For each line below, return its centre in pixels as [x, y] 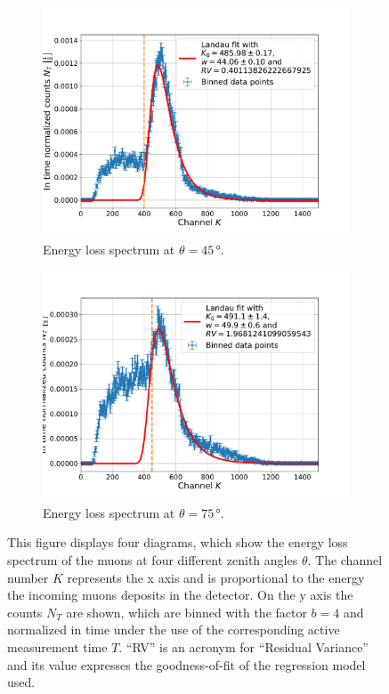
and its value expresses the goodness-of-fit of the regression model [186, 664]
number [28, 577]
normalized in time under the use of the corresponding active [174, 629]
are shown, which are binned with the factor [186, 612]
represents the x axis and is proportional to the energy [216, 577]
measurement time [57, 646]
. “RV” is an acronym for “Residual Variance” [243, 646]
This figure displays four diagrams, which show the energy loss [178, 542]
